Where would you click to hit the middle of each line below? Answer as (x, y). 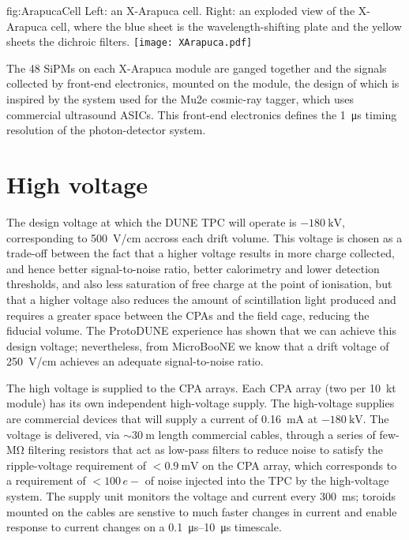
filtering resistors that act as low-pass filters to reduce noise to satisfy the (205, 450)
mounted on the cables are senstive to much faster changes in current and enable (202, 511)
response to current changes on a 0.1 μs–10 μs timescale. (144, 527)
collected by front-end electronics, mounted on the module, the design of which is (203, 83)
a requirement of (46, 480)
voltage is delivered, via (63, 434)
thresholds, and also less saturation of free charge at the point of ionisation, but (199, 284)
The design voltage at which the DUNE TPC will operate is (152, 221)
